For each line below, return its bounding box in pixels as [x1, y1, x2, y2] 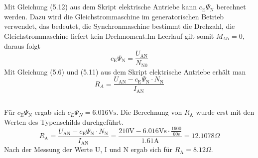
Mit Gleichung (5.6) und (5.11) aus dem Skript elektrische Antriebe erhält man [4, 66, 246, 77]
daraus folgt [4, 40, 40, 51]
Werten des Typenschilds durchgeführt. [4, 116, 124, 127]
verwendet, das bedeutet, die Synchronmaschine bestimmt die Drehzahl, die [4, 21, 235, 31]
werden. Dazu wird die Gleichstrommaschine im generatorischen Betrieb [4, 11, 224, 21]
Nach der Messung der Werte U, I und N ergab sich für [4, 144, 172, 155]
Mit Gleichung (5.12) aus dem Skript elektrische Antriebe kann [4, 1, 197, 12]
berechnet [216, 1, 246, 12]
